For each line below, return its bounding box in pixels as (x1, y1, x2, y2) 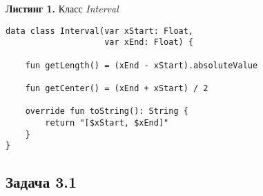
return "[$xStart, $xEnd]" (45, 117, 169, 128)
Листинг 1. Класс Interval (6, 1, 119, 15)
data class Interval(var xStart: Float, (6, 26, 194, 36)
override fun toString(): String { (25, 106, 188, 117)
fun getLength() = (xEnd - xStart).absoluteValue (25, 60, 258, 70)
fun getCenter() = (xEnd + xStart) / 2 (25, 83, 208, 93)
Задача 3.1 (6, 171, 77, 193)
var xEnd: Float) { (104, 37, 194, 48)
